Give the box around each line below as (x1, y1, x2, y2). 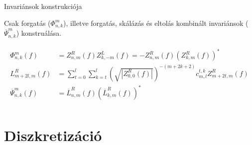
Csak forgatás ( (4, 17, 51, 28)
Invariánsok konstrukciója (4, 1, 82, 11)
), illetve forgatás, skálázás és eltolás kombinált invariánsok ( (63, 17, 249, 28)
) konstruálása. (16, 28, 62, 38)
